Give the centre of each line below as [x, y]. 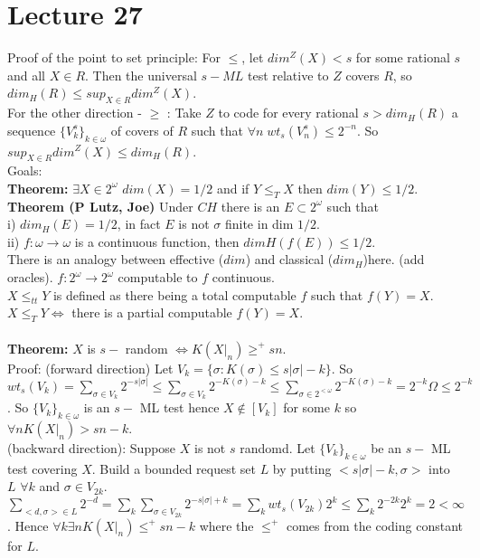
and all [27, 75]
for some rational [403, 57]
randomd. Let [278, 447]
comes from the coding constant [374, 525]
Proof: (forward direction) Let [90, 368]
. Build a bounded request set [174, 468]
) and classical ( [289, 259]
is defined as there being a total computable [174, 294]
